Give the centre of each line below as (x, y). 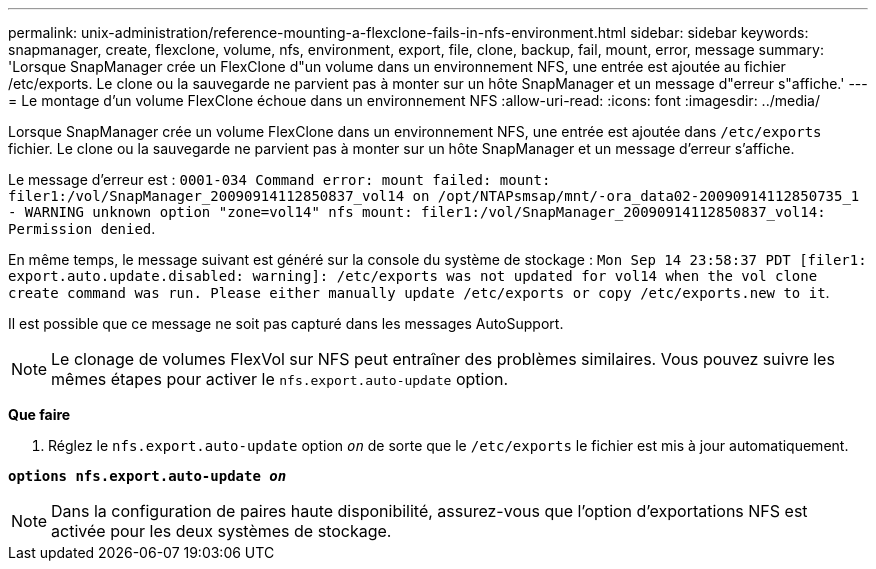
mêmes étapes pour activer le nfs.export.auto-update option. (280, 379)
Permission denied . (82, 228)
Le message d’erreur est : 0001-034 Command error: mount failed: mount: (279, 179)
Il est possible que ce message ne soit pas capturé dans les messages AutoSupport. (286, 323)
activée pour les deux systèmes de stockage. (221, 531)
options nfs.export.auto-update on (147, 476)
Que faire (39, 414)
